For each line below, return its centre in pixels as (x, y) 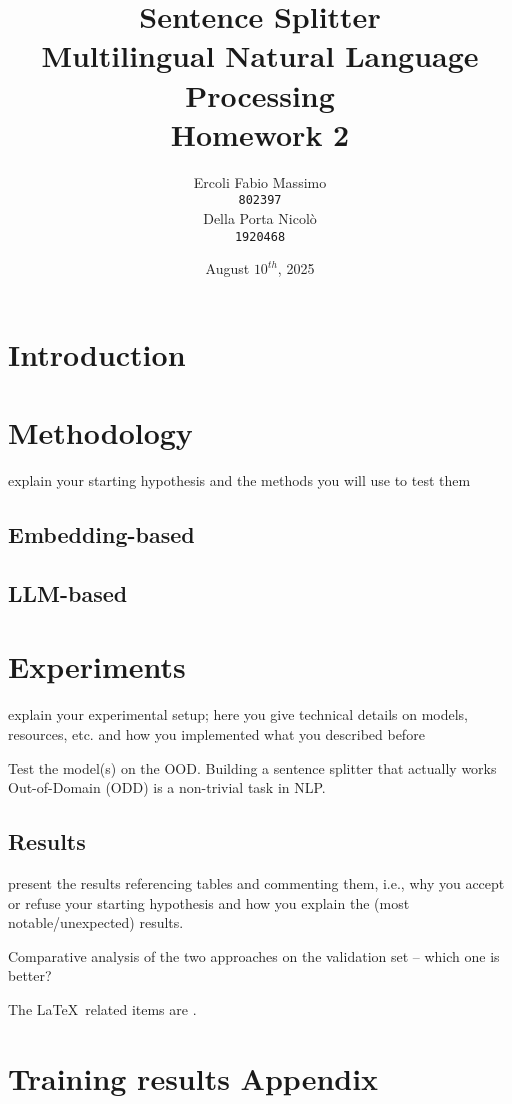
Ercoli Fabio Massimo (260, 181)
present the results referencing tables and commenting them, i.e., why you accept (256, 882)
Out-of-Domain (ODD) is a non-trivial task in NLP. (167, 787)
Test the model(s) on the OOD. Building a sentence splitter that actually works (252, 767)
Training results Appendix (193, 1077)
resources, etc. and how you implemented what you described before (216, 733)
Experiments (97, 666)
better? (30, 975)
